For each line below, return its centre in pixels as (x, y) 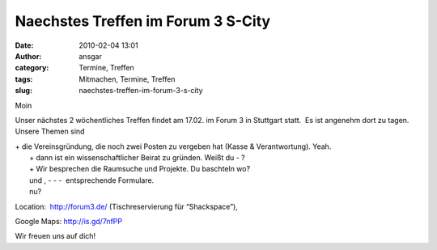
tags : (24, 79)
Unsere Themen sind (50, 131)
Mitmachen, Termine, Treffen (127, 79)
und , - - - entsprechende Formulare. (92, 180)
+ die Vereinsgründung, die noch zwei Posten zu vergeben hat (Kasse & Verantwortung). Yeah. (173, 146)
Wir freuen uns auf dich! (55, 236)
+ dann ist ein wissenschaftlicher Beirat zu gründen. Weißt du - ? (138, 158)
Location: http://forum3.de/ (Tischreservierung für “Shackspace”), (126, 206)
